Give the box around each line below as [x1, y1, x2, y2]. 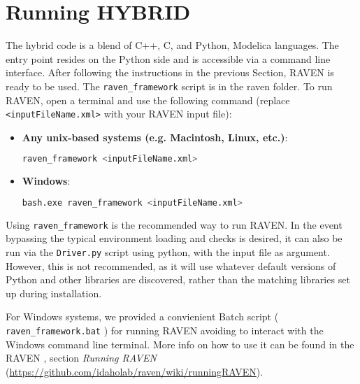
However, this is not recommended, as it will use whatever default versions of [6, 258, 336, 273]
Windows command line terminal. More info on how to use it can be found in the [6, 336, 354, 351]
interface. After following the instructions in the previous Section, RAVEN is [6, 65, 334, 80]
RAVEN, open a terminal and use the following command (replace [6, 92, 290, 107]
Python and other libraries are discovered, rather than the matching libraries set [6, 272, 350, 287]
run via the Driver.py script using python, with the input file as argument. [6, 245, 330, 259]
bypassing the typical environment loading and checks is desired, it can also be [6, 231, 343, 246]
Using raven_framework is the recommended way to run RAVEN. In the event [6, 217, 343, 232]
